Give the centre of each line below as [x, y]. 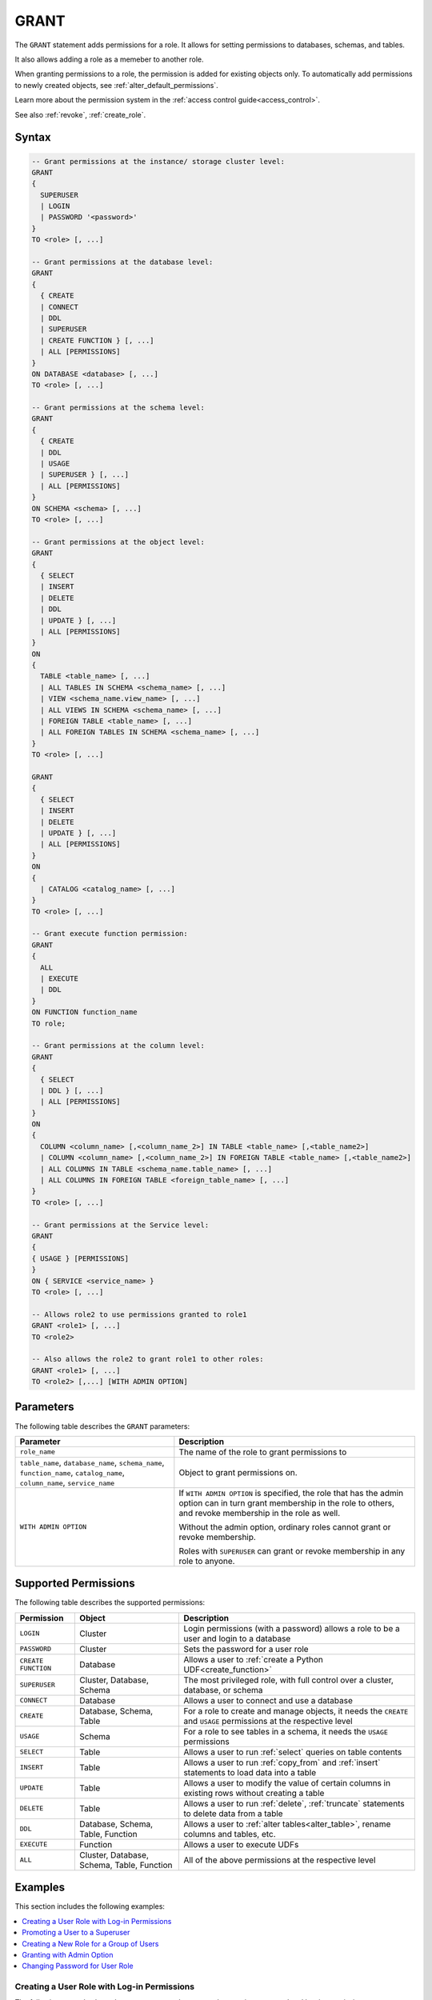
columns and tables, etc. [230, 1834]
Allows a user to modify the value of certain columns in [287, 1782]
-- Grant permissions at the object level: [118, 542]
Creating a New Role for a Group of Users [90, 1943]
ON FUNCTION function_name [84, 1012]
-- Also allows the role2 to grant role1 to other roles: [148, 1359]
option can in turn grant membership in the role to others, [287, 1502]
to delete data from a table [233, 1814]
